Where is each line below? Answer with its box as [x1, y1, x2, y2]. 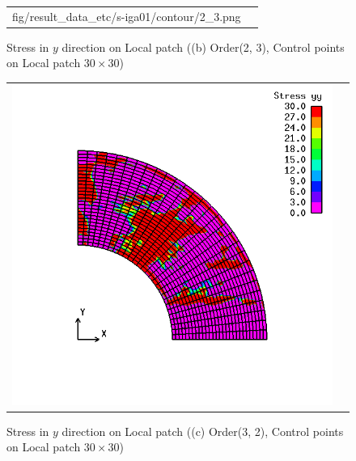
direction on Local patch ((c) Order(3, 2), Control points [61, 422, 344, 439]
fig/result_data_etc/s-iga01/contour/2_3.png [12, 7, 241, 24]
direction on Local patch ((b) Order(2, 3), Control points [61, 38, 345, 55]
